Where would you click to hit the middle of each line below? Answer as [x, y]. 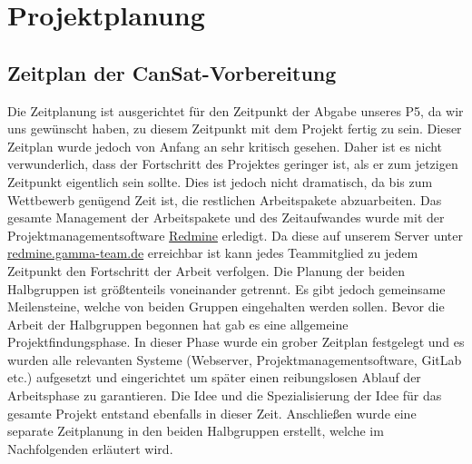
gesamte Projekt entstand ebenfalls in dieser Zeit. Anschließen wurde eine [212, 413]
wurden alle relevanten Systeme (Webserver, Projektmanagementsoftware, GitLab [235, 359]
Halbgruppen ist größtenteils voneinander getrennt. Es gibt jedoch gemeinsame [226, 288]
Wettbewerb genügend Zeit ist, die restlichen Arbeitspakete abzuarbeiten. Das [225, 199]
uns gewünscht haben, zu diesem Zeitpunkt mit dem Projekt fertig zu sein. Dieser [235, 128]
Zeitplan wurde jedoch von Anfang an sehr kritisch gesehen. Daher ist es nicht [225, 146]
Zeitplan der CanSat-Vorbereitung [172, 72]
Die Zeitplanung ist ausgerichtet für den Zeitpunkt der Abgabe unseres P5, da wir [236, 110]
